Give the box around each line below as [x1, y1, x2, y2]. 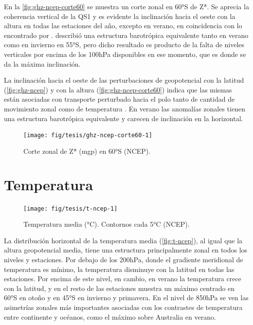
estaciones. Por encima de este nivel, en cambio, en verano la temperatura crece [4, 273, 241, 284]
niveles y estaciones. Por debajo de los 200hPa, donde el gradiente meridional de [4, 254, 243, 264]
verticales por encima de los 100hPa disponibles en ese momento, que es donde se [4, 49, 246, 59]
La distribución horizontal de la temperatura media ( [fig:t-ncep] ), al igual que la [4, 235, 243, 245]
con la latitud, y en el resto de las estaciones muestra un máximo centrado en [4, 283, 235, 293]
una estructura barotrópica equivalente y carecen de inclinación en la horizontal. [4, 113, 243, 123]
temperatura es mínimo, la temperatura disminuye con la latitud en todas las [4, 264, 235, 274]
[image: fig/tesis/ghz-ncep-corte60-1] [23, 132, 152, 139]
